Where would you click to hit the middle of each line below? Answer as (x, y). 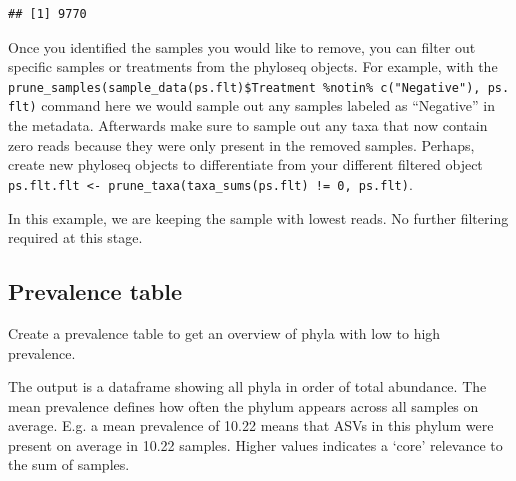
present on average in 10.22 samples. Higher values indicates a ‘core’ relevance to (255, 444)
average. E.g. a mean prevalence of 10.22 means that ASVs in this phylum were (251, 425)
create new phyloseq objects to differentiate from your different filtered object (245, 164)
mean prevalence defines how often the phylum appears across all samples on (243, 405)
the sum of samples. (69, 464)
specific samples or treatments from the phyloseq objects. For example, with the (253, 66)
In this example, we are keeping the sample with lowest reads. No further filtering (258, 217)
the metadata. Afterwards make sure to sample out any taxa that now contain (248, 125)
